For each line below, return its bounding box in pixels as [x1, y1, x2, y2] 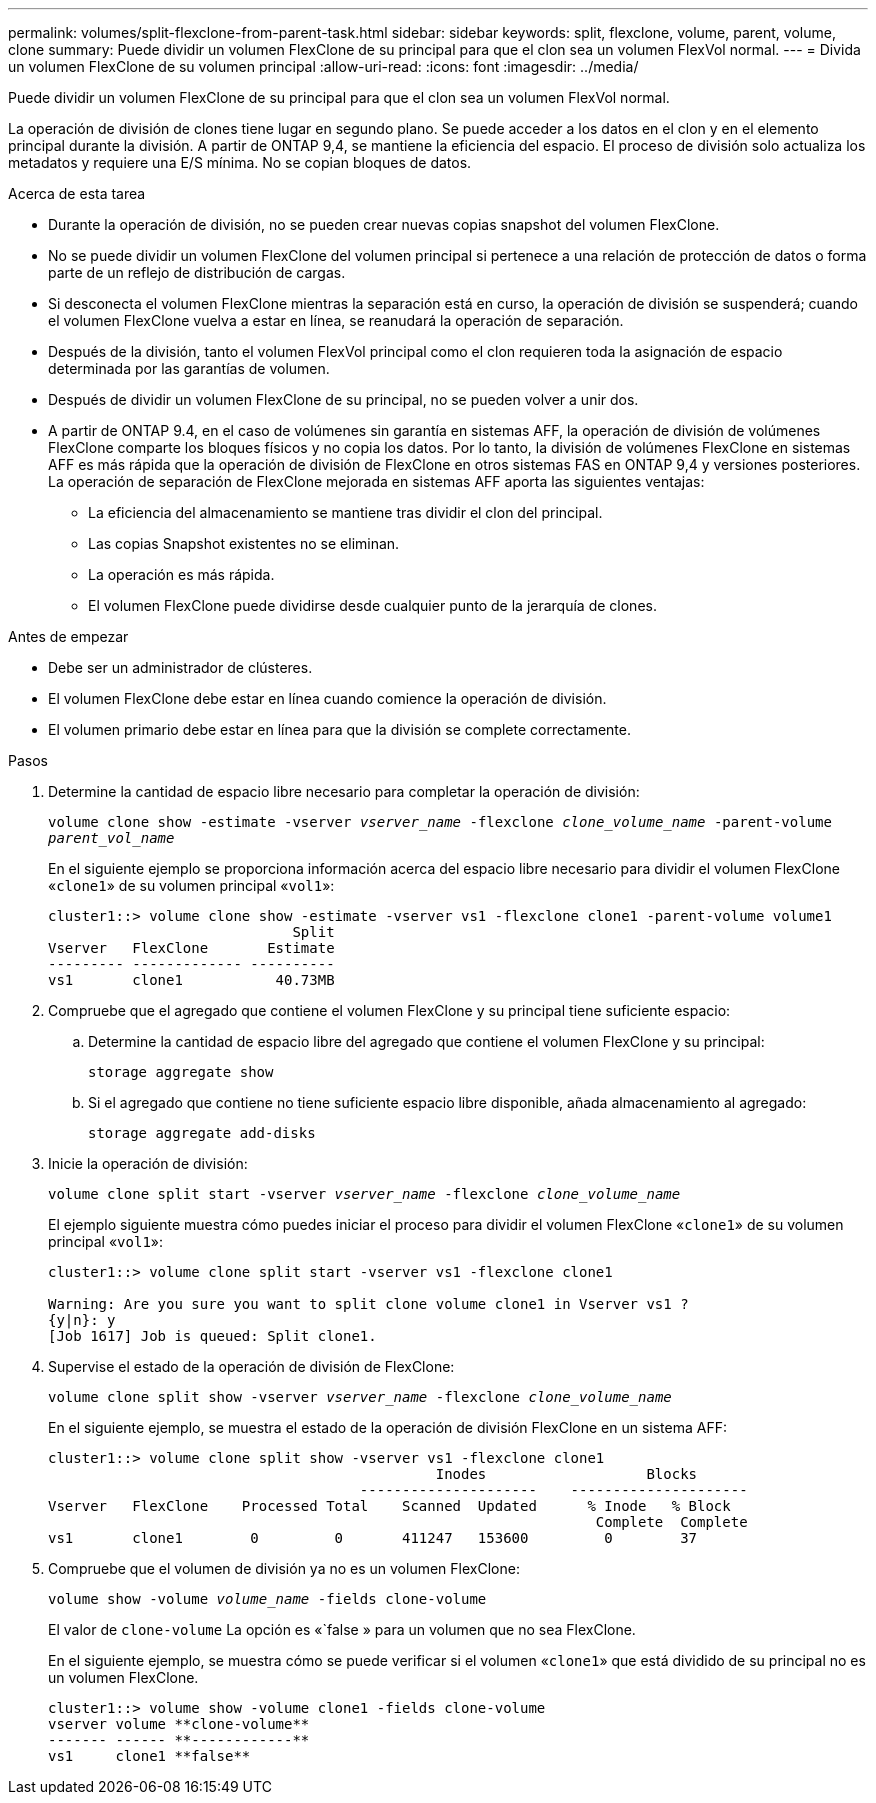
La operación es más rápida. [88, 566, 275, 583]
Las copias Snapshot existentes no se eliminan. [88, 535, 400, 552]
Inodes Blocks [435, 1466, 698, 1482]
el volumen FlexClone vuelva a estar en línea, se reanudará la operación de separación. [48, 312, 624, 329]
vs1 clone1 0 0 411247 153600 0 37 [48, 1530, 698, 1546]
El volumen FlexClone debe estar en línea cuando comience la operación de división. [48, 690, 607, 707]
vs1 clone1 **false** [48, 1748, 251, 1764]
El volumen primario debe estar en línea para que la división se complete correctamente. [48, 721, 631, 738]
